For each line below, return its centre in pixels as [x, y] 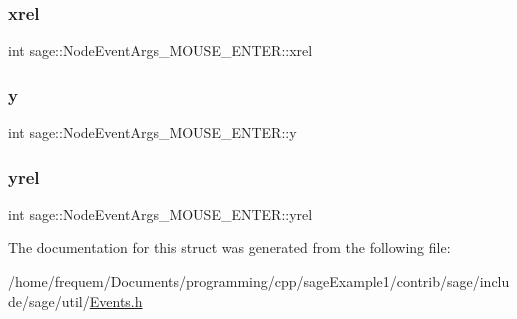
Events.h [116, 300]
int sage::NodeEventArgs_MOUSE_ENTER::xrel [160, 50]
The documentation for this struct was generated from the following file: [229, 247]
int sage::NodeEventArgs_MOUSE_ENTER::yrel [160, 213]
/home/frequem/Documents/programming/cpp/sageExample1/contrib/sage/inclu [259, 281]
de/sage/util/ [49, 300]
